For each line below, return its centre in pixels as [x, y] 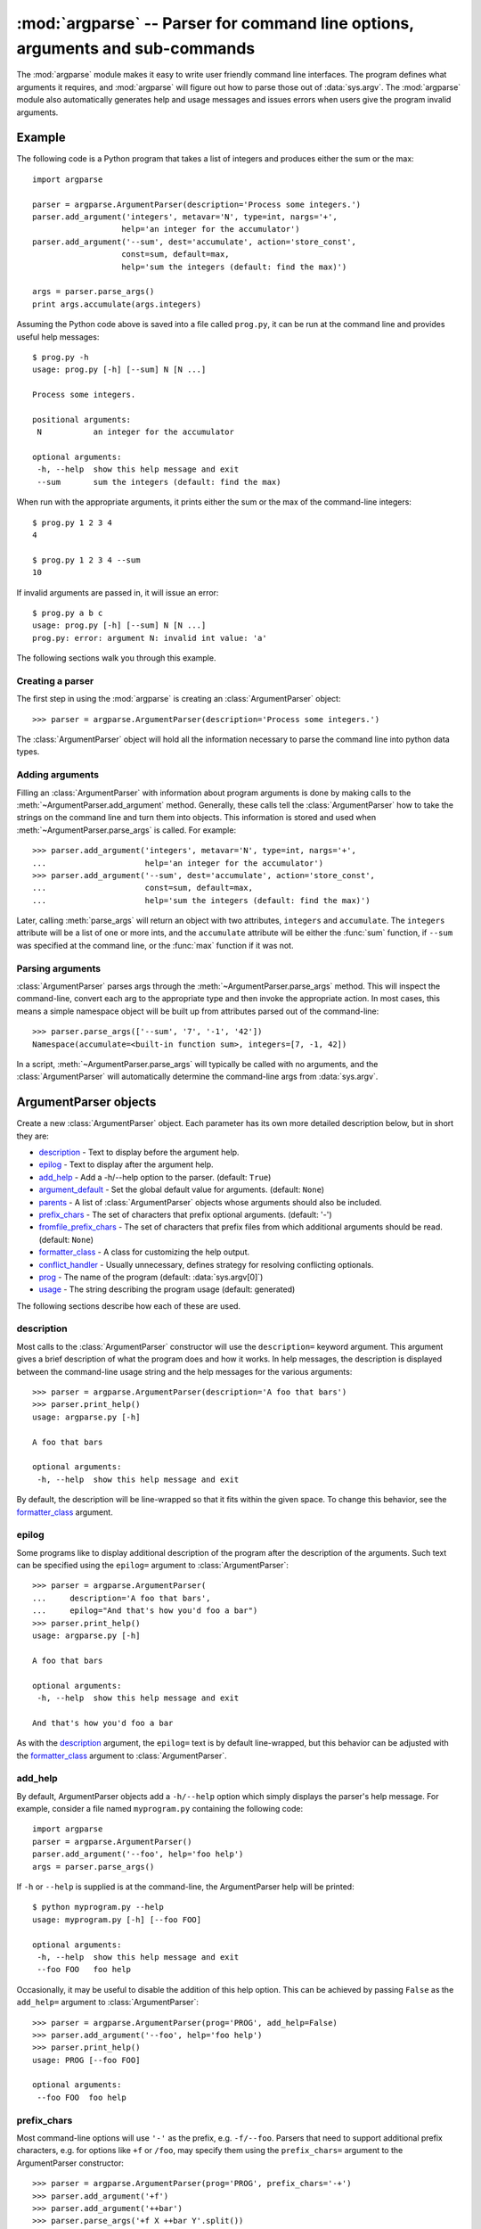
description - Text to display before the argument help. [139, 1152]
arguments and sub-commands [136, 48]
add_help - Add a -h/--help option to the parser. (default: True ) [155, 1177]
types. [28, 752]
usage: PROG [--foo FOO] [86, 2060]
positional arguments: [82, 419]
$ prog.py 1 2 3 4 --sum [86, 560]
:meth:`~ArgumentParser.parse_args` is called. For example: [126, 830]
